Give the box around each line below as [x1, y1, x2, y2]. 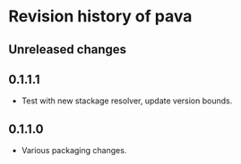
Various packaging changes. [21, 145, 127, 156]
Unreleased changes [8, 42, 127, 57]
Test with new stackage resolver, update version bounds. [21, 95, 233, 106]
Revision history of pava [8, 6, 193, 27]
